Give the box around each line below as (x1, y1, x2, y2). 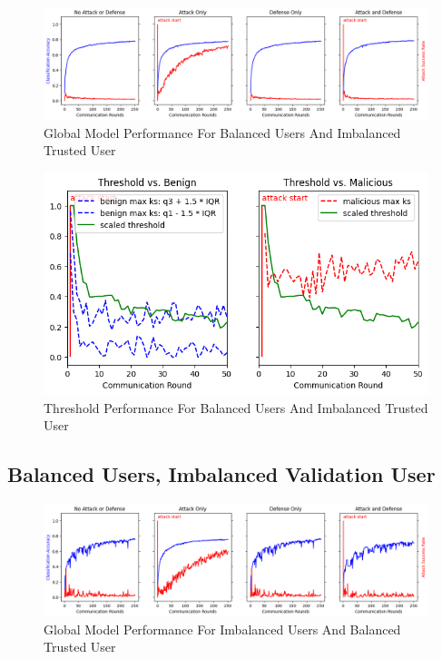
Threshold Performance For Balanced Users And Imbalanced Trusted (44, 398, 428, 417)
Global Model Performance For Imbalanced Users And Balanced (44, 619, 401, 638)
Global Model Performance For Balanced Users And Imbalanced (44, 123, 401, 142)
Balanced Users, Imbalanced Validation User (7, 460, 436, 488)
